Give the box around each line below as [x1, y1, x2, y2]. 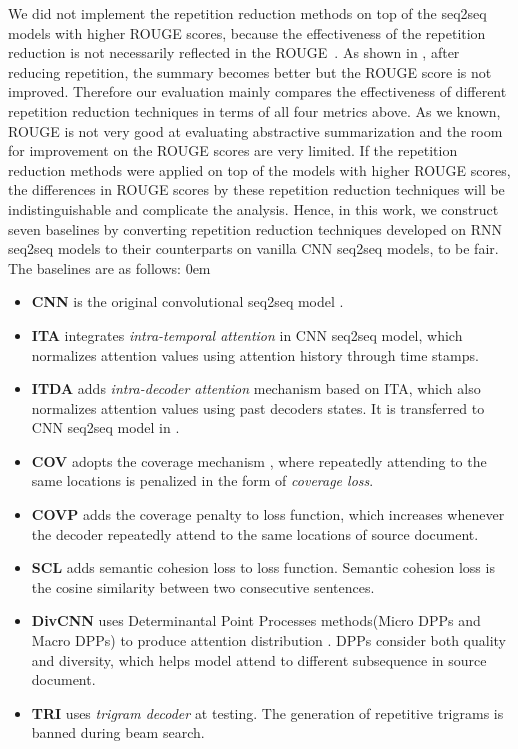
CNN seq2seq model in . [31, 417, 180, 438]
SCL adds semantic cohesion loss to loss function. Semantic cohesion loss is [31, 557, 495, 578]
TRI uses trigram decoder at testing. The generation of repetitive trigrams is [31, 702, 504, 723]
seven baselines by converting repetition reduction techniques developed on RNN [8, 218, 503, 239]
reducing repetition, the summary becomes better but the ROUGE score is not [8, 61, 492, 82]
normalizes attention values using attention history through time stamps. [31, 344, 479, 365]
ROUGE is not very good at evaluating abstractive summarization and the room [8, 120, 503, 141]
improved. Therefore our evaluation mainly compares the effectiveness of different [8, 81, 507, 102]
